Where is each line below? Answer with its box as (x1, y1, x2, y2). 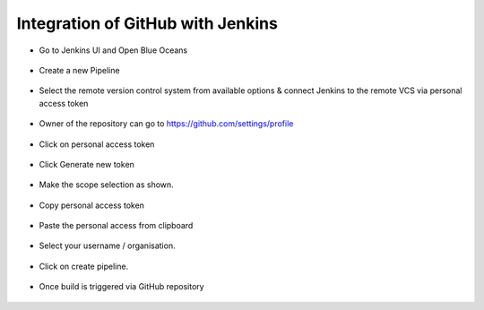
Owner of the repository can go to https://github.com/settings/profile (39, 118, 294, 129)
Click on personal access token (39, 139, 155, 150)
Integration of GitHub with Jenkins (16, 13, 278, 33)
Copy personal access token (39, 200, 145, 211)
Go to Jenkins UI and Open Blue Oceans (39, 45, 188, 56)
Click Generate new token (39, 159, 134, 169)
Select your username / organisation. (39, 240, 176, 251)
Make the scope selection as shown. (39, 179, 174, 190)
